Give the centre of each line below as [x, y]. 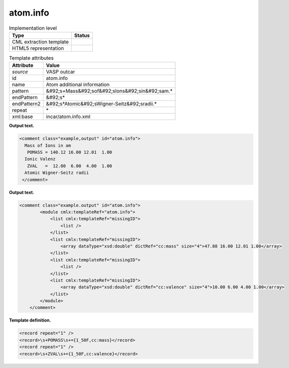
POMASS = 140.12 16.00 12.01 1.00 [70, 152]
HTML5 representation [38, 48]
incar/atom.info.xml [68, 117]
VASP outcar [61, 72]
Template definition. [30, 320]
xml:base [22, 117]
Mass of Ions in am [48, 145]
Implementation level [33, 28]
